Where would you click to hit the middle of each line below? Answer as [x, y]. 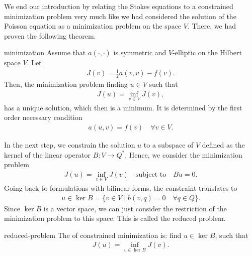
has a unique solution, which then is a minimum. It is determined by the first [123, 107]
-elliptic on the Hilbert [207, 52]
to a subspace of [169, 145]
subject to [151, 174]
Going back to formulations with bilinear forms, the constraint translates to [121, 188]
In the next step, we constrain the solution [70, 145]
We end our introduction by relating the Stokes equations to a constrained [119, 6]
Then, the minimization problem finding [66, 84]
